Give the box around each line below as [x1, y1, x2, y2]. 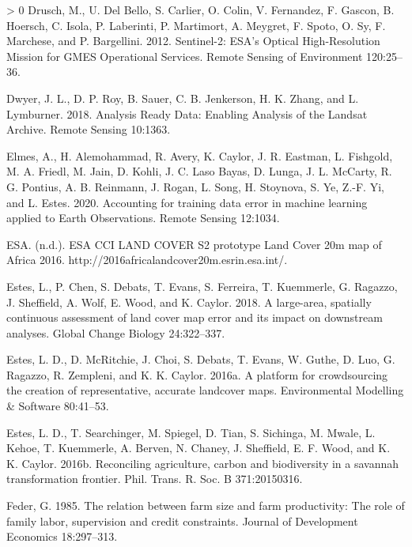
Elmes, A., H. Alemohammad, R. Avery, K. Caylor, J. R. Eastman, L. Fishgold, [6, 147, 393, 164]
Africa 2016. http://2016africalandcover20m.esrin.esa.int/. [6, 251, 288, 268]
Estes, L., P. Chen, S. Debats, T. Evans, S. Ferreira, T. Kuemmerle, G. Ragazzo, [6, 277, 398, 294]
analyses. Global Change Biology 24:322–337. [6, 324, 225, 341]
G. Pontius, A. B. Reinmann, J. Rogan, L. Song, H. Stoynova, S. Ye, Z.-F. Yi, [6, 178, 384, 194]
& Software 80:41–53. [6, 398, 109, 414]
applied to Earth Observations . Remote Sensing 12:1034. [6, 209, 280, 226]
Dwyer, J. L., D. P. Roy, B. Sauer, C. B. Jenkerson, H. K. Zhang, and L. [6, 89, 359, 106]
